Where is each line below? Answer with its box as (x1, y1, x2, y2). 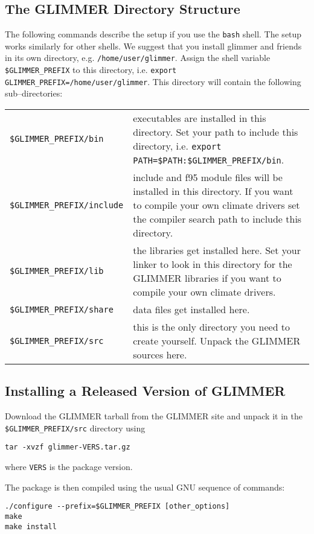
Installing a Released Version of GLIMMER (5, 381, 286, 400)
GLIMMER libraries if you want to (133, 271, 281, 285)
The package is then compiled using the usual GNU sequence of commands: (5, 480, 285, 493)
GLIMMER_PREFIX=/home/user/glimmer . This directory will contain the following (5, 75, 301, 87)
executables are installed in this (133, 111, 266, 126)
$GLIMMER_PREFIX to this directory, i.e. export (5, 63, 177, 76)
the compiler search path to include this (133, 212, 302, 226)
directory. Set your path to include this (133, 125, 298, 139)
